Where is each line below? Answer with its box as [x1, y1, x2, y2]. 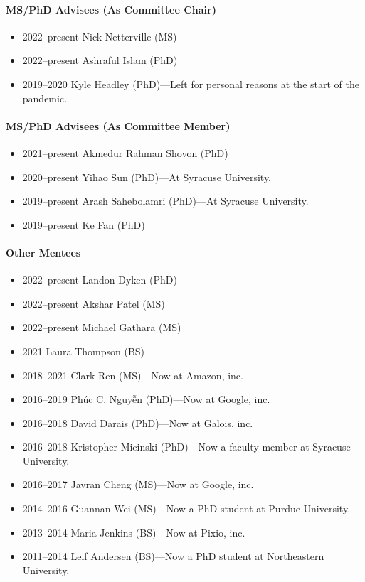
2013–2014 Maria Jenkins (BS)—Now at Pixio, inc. [22, 524, 245, 539]
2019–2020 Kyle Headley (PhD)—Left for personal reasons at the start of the [22, 76, 359, 91]
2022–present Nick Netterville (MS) [22, 28, 177, 43]
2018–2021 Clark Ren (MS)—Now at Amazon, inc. [22, 367, 243, 382]
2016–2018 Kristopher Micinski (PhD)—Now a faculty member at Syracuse [22, 439, 351, 454]
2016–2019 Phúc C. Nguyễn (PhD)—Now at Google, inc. [22, 392, 270, 406]
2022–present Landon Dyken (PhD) [22, 272, 177, 287]
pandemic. [22, 90, 68, 105]
